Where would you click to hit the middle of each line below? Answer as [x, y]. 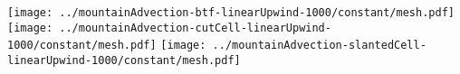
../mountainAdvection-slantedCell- [319, 46]
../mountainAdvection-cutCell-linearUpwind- [195, 28]
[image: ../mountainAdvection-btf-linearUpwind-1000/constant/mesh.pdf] [231, 13]
